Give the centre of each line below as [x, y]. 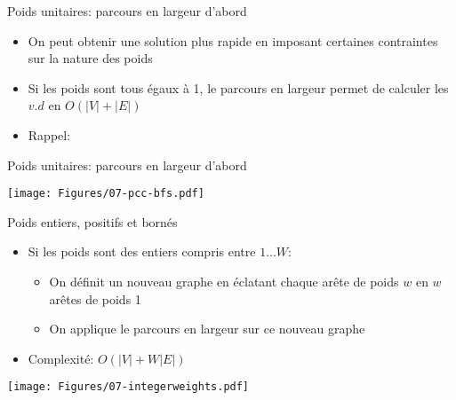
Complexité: [61, 358]
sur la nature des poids [90, 58]
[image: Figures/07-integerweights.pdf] [128, 387]
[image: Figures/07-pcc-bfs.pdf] [106, 194]
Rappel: [49, 134]
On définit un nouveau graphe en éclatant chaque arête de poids [224, 281]
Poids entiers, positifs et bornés [92, 221]
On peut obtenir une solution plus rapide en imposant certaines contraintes [233, 40]
